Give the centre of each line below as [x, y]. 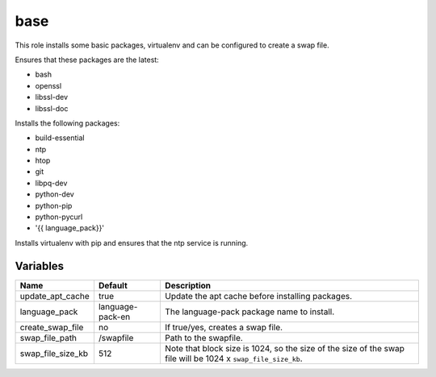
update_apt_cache [55, 296]
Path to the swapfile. [204, 338]
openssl [48, 85]
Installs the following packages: [67, 123]
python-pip [54, 205]
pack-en [114, 317]
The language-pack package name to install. [250, 312]
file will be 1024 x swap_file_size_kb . [234, 358]
